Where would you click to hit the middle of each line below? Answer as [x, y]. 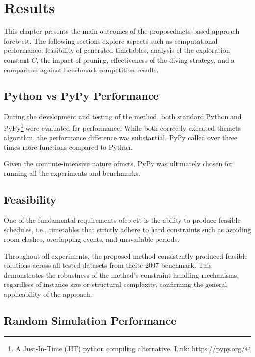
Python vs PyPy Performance [81, 96]
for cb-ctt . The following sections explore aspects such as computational [111, 40]
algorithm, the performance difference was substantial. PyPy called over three [121, 137]
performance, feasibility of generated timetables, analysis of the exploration [117, 50]
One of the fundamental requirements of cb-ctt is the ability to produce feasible [122, 220]
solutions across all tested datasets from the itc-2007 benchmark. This [108, 265]
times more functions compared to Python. [68, 147]
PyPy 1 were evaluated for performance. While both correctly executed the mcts [122, 127]
